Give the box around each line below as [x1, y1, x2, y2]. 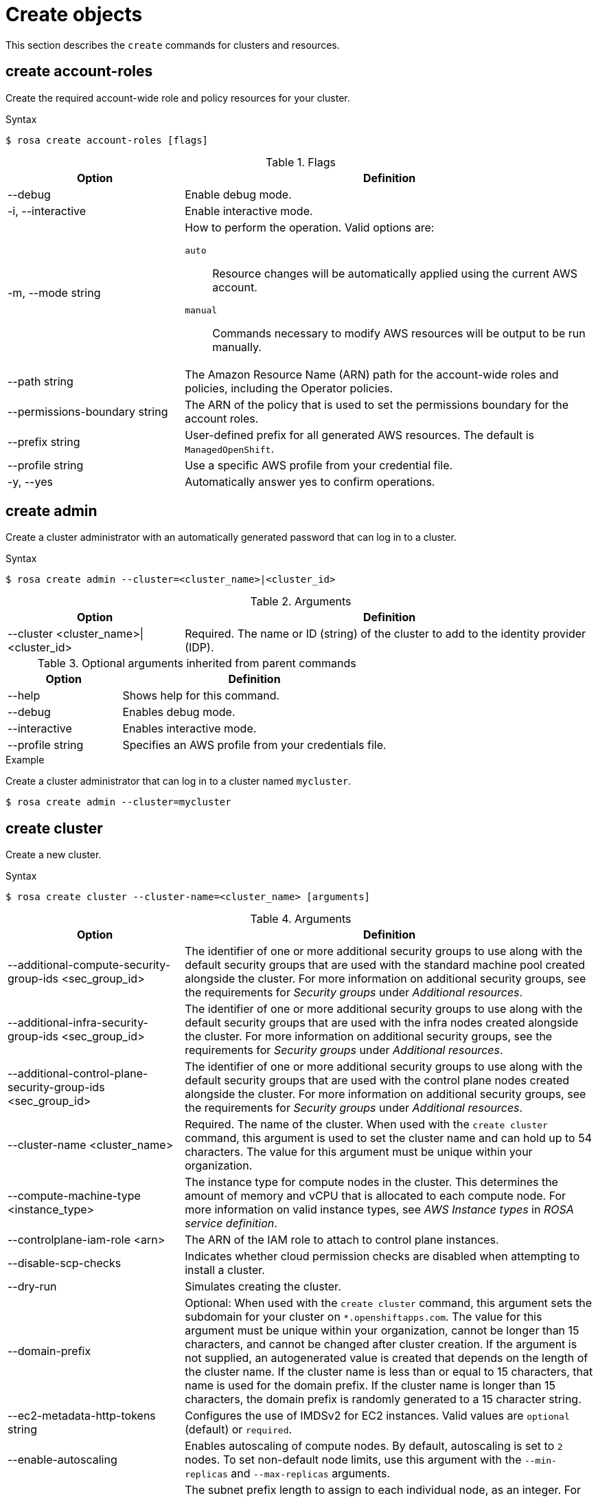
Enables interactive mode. [122, 722, 257, 736]
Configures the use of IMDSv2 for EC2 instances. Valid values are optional [185, 1409, 570, 1423]
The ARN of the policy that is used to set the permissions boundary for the [185, 397, 569, 412]
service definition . [185, 1216, 277, 1231]
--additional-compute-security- [8, 958, 171, 972]
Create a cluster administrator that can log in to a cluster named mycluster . [5, 775, 352, 787]
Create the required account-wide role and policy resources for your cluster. [5, 91, 350, 104]
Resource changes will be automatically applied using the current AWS [212, 266, 577, 280]
